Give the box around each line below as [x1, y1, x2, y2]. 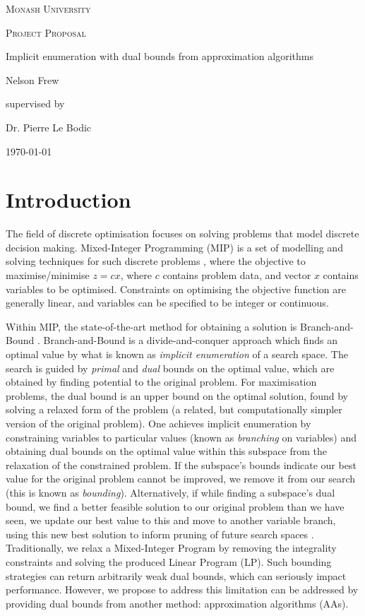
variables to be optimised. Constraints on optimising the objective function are [6, 281, 346, 296]
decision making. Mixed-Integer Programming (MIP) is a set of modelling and [6, 239, 343, 254]
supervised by [6, 96, 65, 111]
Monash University [6, 1, 91, 16]
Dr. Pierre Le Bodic [6, 119, 92, 134]
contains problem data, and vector [162, 268, 311, 283]
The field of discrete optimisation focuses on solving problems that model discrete [6, 226, 359, 241]
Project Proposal [6, 25, 86, 40]
